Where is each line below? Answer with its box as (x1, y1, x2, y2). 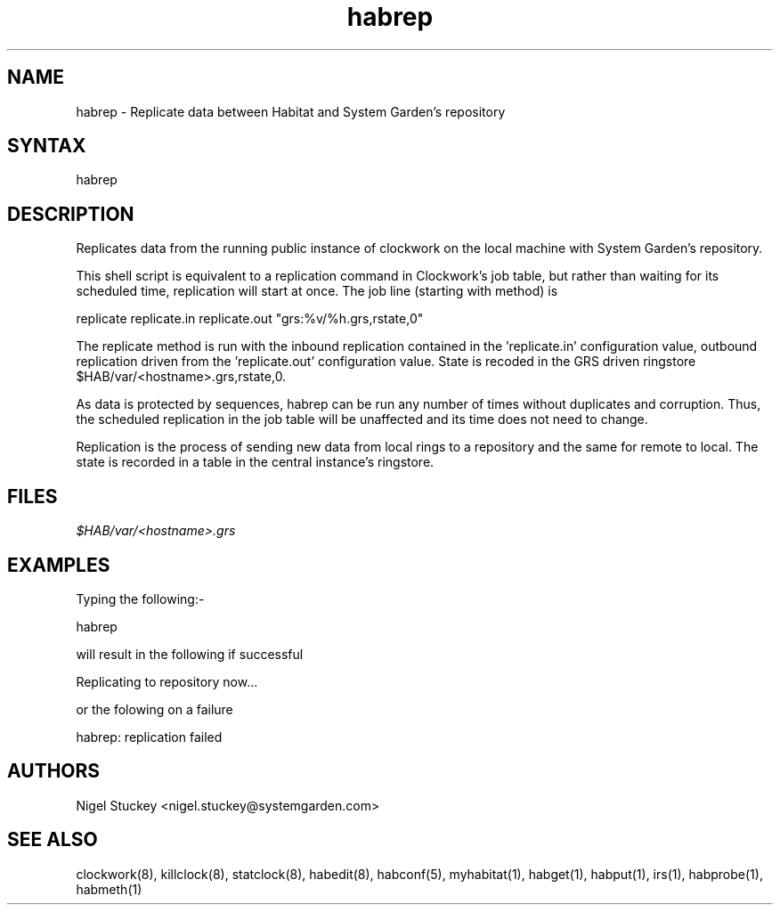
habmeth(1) (76, 881, 142, 897)
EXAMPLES (7, 553, 110, 576)
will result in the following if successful (76, 646, 304, 662)
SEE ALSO (7, 828, 98, 851)
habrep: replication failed (76, 729, 223, 745)
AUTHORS (7, 760, 101, 783)
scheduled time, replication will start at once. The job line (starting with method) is (76, 283, 558, 299)
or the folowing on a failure (76, 701, 233, 717)
